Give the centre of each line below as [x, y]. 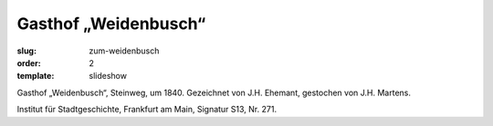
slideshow [108, 76]
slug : [26, 51]
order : [29, 63]
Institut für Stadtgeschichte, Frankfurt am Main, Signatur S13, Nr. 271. [147, 110]
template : [36, 76]
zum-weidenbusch [124, 51]
